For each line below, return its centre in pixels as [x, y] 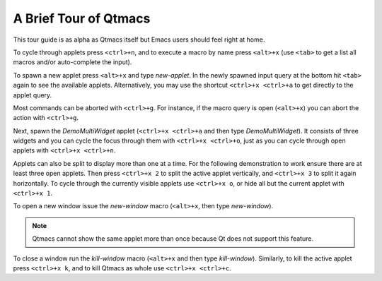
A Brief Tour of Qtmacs [82, 18]
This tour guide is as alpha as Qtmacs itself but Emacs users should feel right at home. [139, 40]
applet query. [33, 95]
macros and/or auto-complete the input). [73, 62]
